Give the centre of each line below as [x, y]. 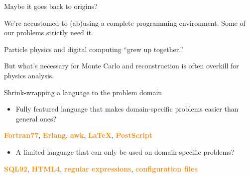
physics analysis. [29, 75]
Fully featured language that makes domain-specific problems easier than [127, 109]
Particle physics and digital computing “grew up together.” [94, 49]
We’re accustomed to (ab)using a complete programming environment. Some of [125, 23]
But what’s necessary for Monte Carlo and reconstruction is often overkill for [122, 66]
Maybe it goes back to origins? [51, 6]
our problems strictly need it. [49, 32]
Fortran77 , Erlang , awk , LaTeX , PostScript [78, 135]
